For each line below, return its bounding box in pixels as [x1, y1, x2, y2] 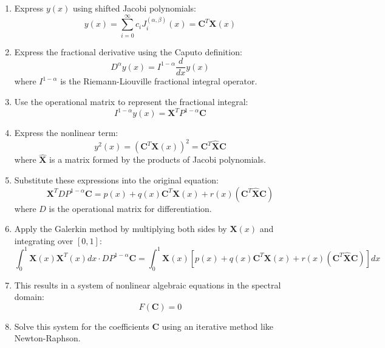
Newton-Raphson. [14, 332, 81, 344]
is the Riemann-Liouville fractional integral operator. [60, 75, 257, 87]
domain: [14, 290, 44, 303]
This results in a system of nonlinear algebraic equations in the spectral [14, 278, 281, 291]
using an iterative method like [162, 319, 274, 332]
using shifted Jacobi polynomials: [72, 2, 196, 14]
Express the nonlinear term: [14, 126, 118, 139]
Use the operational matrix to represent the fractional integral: [14, 95, 248, 107]
